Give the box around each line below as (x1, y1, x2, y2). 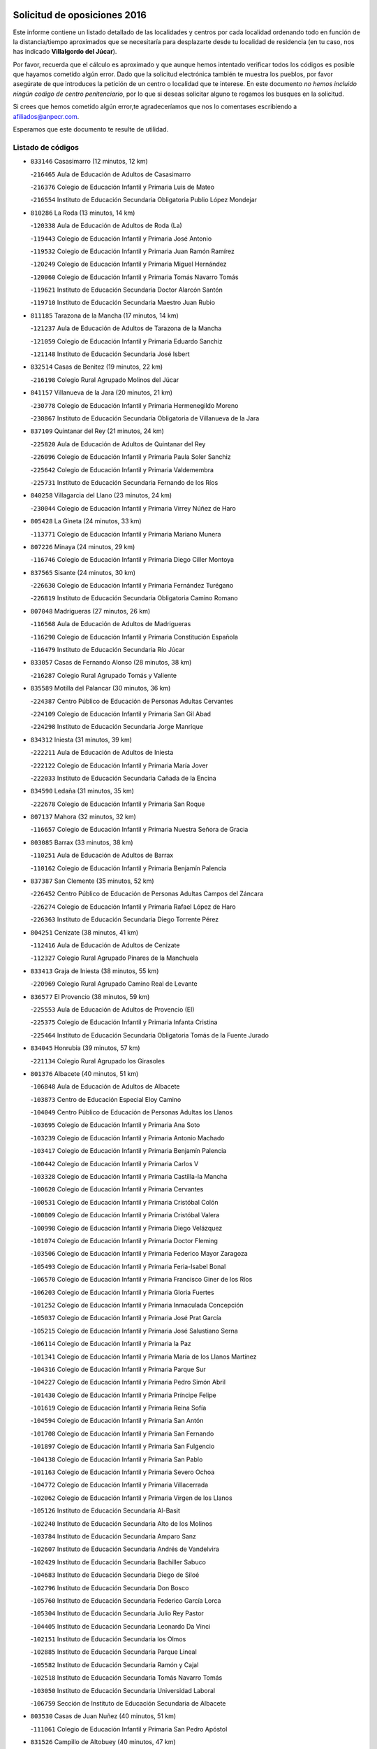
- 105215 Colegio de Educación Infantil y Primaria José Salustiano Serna (30, 1326, 239, 1335)
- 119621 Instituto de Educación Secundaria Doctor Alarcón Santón (30, 285, 223, 294)
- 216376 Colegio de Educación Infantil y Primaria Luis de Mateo (30, 183, 215, 191)
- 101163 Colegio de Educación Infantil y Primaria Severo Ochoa (30, 1468, 215, 1476)
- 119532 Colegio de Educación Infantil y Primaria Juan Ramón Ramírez (30, 247, 235, 255)
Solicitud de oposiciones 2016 (13, 9, 147, 21)
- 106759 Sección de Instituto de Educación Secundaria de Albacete (30, 1699, 226, 1708)
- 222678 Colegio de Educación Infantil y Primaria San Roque (30, 800, 205, 808)
